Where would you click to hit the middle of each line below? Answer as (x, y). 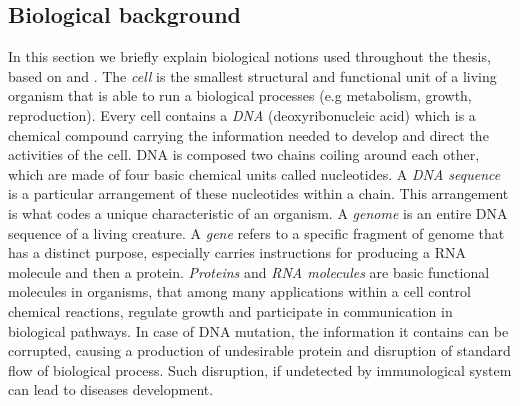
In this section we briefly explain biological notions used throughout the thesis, (249, 56)
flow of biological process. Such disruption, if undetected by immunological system (260, 369)
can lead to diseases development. (111, 389)
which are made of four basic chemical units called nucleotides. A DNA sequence (254, 173)
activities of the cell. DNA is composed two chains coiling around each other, (244, 154)
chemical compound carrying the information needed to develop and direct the (248, 134)
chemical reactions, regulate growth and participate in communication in (230, 310)
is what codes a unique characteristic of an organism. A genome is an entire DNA (258, 212)
